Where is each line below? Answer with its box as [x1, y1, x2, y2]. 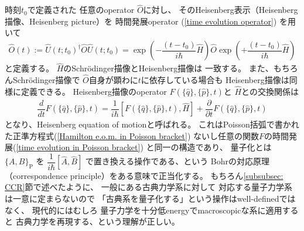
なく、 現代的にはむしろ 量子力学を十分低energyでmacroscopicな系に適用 [5, 204, 282, 216]
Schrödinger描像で [12, 74, 80, 86]
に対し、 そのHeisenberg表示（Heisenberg [143, 4, 298, 16]
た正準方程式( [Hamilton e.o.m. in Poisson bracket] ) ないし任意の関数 [5, 129, 259, 142]
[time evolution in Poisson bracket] [16, 141, 141, 153]
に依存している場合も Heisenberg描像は [141, 74, 289, 86]
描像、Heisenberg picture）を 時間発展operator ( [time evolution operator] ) [5, 15, 277, 27]
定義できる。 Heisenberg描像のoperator [21, 85, 167, 97]
